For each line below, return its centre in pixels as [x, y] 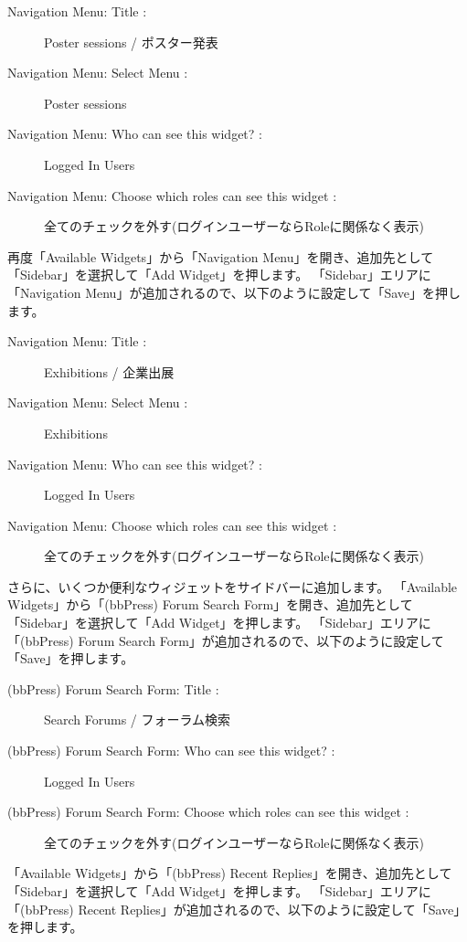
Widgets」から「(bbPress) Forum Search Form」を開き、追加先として [210, 604]
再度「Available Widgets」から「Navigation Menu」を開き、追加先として [221, 256]
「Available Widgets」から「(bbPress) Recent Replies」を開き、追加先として [230, 873]
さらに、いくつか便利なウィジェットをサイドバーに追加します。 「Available [233, 586]
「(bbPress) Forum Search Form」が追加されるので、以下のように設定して [226, 640]
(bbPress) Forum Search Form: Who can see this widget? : [171, 751]
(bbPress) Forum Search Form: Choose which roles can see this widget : [208, 812]
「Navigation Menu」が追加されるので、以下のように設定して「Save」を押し [234, 292]
